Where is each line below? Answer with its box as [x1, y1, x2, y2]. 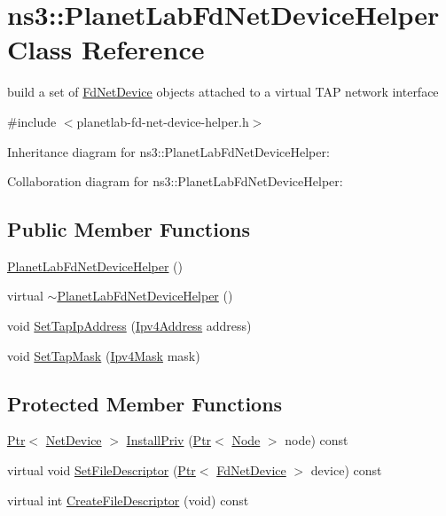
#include [7, 112, 57, 130]
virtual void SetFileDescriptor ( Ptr [7, 461, 196, 480]
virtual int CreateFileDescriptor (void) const [7, 490, 249, 509]
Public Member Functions [7, 215, 250, 243]
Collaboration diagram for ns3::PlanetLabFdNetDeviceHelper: [7, 172, 343, 191]
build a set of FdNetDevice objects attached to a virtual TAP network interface [7, 82, 439, 101]
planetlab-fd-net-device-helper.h [76, 112, 249, 130]
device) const [310, 461, 382, 480]
